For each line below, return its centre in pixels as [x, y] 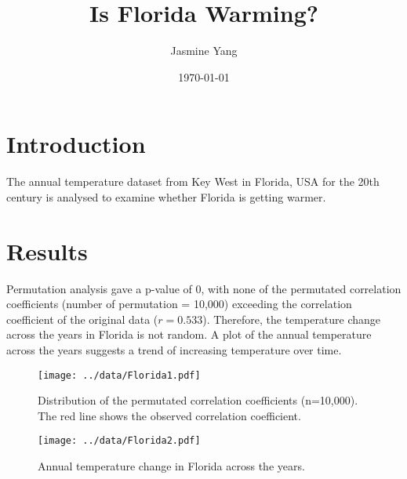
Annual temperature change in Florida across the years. [171, 466]
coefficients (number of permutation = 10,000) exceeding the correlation [179, 304]
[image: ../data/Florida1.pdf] [119, 375]
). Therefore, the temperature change [292, 319]
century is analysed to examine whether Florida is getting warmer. [166, 196]
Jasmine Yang [204, 51]
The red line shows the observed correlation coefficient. [169, 415]
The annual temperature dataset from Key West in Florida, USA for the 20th [193, 181]
